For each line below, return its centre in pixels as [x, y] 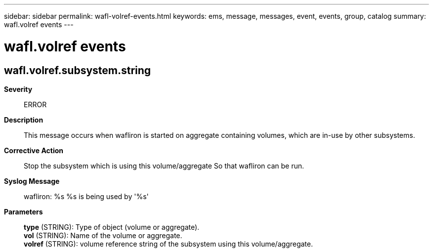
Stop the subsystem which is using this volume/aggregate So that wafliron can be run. [164, 166]
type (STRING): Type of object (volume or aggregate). [112, 227]
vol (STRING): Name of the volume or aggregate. [103, 235]
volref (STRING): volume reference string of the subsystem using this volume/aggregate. [168, 244]
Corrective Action [34, 150]
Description [24, 120]
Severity [18, 89]
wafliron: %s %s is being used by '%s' [86, 196]
